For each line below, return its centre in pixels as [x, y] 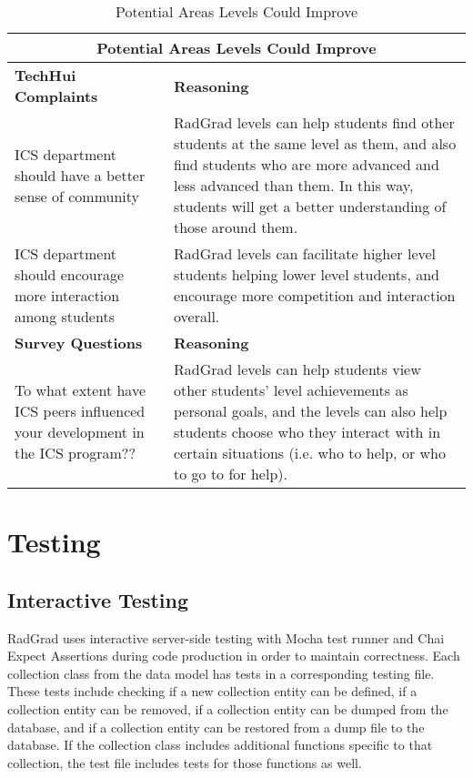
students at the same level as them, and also [315, 143]
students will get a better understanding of [310, 206]
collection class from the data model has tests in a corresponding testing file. [221, 673]
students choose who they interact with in [307, 432]
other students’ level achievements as [291, 390]
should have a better [80, 175]
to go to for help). [231, 474]
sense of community [77, 196]
